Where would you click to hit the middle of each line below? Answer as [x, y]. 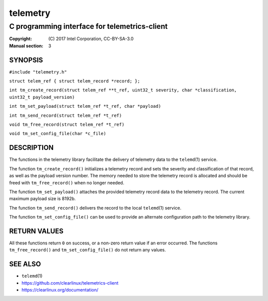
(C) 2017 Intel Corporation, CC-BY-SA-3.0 [91, 39]
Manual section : [26, 46]
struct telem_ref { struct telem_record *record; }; [75, 81]
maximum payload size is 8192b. [42, 199]
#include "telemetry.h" [38, 72]
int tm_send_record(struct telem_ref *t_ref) [66, 115]
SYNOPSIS [26, 60]
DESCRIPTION [32, 148]
